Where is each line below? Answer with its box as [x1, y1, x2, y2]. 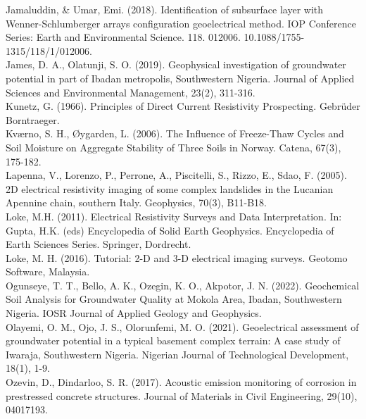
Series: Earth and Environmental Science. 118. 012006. [6, 30, 241, 44]
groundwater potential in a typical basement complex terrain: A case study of [6, 333, 341, 348]
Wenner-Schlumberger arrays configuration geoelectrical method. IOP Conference [6, 15, 356, 30]
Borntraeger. [6, 112, 60, 127]
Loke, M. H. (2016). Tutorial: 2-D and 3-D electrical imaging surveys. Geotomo [6, 250, 348, 265]
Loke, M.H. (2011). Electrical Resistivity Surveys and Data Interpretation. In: [6, 208, 342, 223]
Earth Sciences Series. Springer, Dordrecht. [6, 237, 191, 251]
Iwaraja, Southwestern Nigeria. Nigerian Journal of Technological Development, [6, 346, 349, 361]
